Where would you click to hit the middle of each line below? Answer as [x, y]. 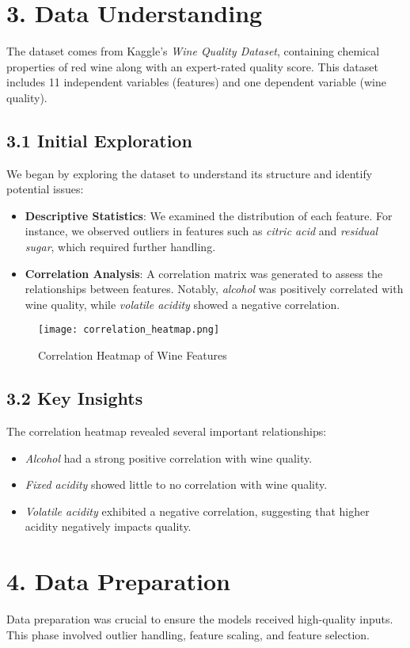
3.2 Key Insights [75, 398]
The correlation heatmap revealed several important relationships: [167, 431]
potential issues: [45, 189]
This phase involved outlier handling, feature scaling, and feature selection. [188, 634]
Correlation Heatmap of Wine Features [133, 355]
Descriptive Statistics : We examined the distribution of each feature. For [209, 215]
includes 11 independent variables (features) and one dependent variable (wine [196, 82]
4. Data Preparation [118, 581]
